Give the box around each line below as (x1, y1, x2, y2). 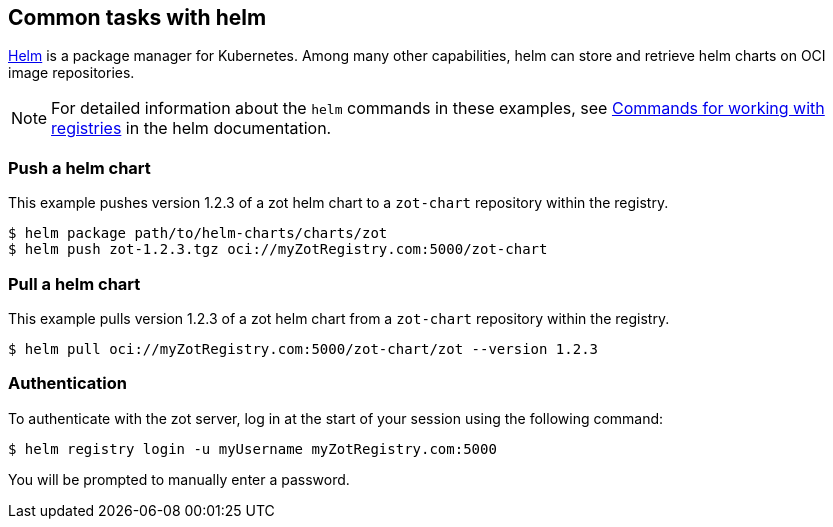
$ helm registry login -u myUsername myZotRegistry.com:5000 (8, 440, 497, 457)
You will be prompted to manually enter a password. (8, 470, 350, 488)
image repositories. (8, 64, 135, 82)
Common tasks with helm (8, 5, 267, 30)
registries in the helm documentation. (51, 118, 332, 139)
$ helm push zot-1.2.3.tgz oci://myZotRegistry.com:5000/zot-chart (8, 241, 548, 258)
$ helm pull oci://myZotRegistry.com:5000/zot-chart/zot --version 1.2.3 (8, 340, 599, 357)
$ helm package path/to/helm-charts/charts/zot (8, 225, 388, 242)
